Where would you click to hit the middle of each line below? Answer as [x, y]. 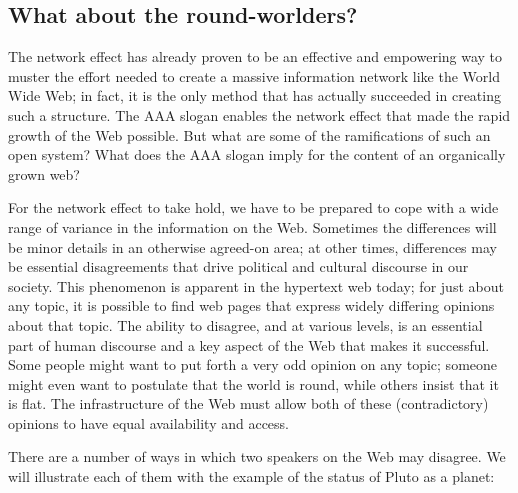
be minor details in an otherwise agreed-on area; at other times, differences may [252, 246]
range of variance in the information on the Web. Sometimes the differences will [252, 226]
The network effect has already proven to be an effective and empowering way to [255, 56]
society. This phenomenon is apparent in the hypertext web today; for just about [256, 285]
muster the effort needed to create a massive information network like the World [254, 75]
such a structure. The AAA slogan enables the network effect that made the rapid [259, 114]
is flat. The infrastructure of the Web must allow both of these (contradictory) [248, 403]
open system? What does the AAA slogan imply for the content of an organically [257, 154]
